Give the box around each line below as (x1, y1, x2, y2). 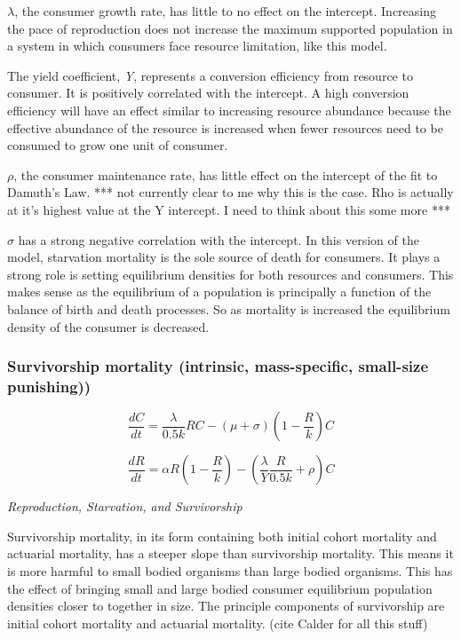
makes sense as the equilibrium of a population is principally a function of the (7, 282, 432, 301)
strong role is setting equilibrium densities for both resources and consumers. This (7, 264, 454, 283)
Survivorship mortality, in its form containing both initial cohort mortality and (7, 526, 437, 545)
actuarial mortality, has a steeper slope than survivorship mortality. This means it (7, 544, 454, 563)
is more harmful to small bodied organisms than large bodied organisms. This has (7, 562, 453, 580)
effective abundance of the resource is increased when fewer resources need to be (7, 118, 443, 137)
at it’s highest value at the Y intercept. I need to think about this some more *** (7, 200, 450, 218)
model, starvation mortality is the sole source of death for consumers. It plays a (7, 248, 441, 266)
